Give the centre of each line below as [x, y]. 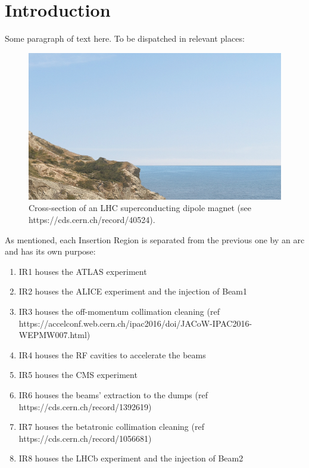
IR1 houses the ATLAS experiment [83, 271]
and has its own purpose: [50, 251]
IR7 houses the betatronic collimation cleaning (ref [111, 427]
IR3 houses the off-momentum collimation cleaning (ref [119, 311]
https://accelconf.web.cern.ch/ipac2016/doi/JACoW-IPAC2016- [135, 323]
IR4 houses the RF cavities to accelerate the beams [112, 354]
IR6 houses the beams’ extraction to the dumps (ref [113, 394]
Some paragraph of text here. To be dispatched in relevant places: [125, 38]
